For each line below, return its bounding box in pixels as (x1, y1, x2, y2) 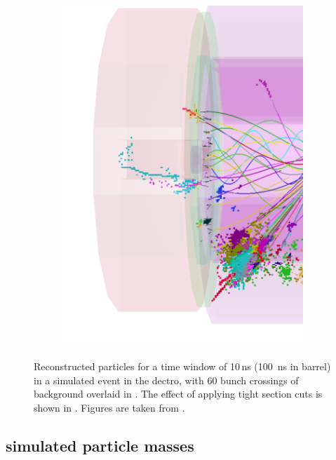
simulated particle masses (6, 434, 194, 456)
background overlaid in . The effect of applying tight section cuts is (34, 386, 323, 401)
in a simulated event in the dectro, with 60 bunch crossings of (34, 372, 299, 387)
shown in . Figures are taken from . (34, 400, 185, 414)
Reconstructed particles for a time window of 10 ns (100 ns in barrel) (34, 359, 331, 374)
